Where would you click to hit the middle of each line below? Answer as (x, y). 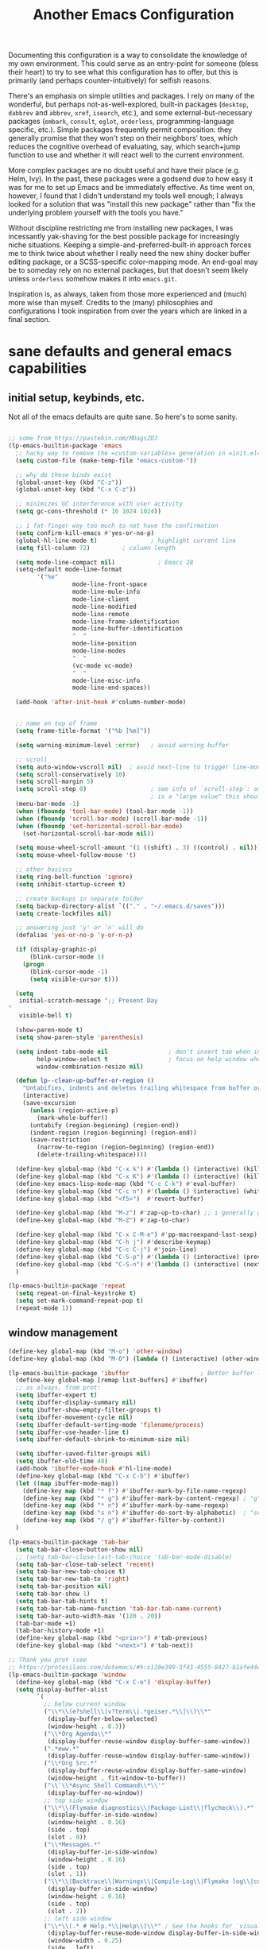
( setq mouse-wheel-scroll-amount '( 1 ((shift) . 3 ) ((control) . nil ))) (138, 848)
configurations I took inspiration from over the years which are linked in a (128, 311)
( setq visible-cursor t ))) (74, 979)
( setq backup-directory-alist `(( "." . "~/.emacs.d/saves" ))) (120, 906)
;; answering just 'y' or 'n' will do (80, 928)
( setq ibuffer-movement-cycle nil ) (74, 1417)
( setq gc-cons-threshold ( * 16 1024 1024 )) (88, 511)
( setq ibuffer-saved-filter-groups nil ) (83, 1454)
